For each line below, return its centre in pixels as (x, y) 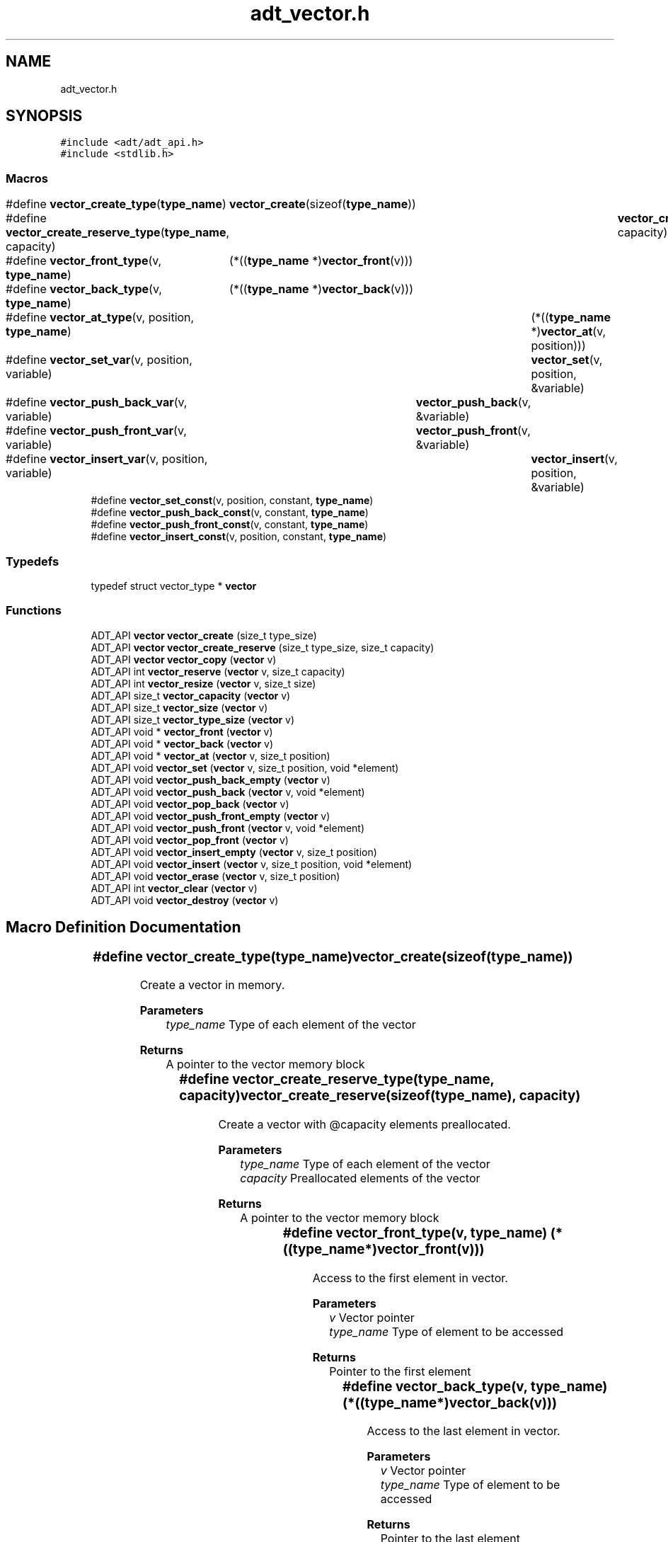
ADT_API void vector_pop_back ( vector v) (190, 804)
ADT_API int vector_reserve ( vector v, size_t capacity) (218, 671)
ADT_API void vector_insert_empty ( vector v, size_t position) (234, 852)
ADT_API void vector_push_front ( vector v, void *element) (228, 828)
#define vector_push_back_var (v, (97, 402)
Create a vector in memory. (212, 985)
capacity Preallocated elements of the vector (360, 1178)
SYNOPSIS (44, 116)
